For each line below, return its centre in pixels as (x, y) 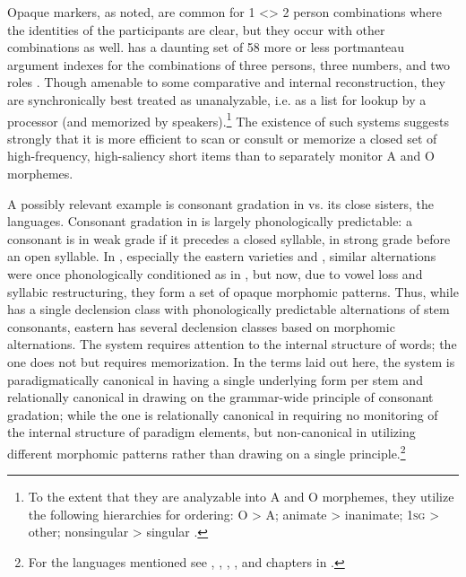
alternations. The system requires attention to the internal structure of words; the (232, 344)
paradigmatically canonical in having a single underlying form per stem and (215, 379)
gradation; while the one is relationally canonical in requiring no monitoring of (223, 414)
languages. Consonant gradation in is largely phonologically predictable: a (210, 221)
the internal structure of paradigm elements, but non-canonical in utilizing (211, 432)
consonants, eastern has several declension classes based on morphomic (201, 326)
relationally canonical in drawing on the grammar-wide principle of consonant (220, 397)
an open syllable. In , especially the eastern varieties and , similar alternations (222, 256)
